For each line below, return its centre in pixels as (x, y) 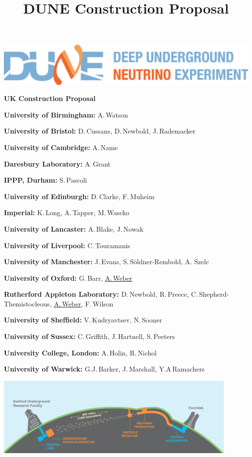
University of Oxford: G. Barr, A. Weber (68, 278)
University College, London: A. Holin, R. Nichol (80, 352)
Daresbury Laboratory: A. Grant (57, 163)
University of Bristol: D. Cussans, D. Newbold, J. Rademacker (100, 131)
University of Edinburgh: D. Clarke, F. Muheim (79, 196)
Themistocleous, (28, 303)
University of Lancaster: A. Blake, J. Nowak (74, 228)
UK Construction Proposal (50, 98)
